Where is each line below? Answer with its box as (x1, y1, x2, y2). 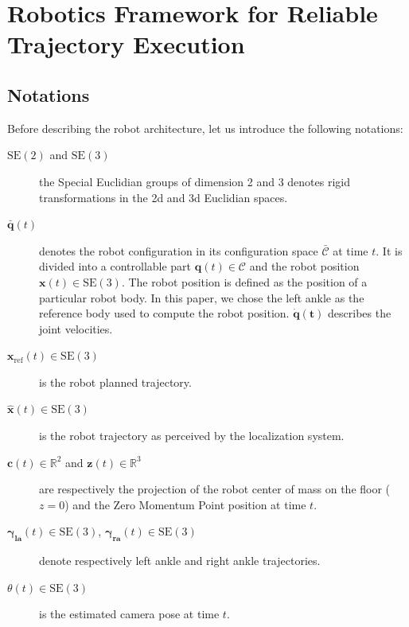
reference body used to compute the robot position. (39, 305, 290, 321)
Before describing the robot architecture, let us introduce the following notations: (7, 119, 403, 136)
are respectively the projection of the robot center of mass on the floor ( (39, 481, 391, 497)
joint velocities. (39, 320, 113, 337)
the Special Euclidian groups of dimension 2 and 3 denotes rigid (39, 173, 350, 189)
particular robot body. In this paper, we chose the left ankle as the (39, 289, 364, 306)
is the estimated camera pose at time (39, 606, 220, 622)
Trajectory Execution (7, 28, 245, 60)
